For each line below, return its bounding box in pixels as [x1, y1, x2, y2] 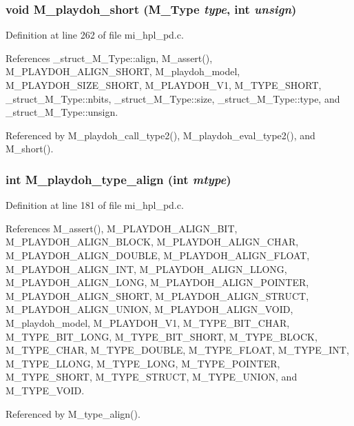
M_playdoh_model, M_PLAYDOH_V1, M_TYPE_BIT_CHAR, [6, 315, 290, 329]
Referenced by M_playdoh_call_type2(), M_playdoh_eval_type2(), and [6, 128, 315, 142]
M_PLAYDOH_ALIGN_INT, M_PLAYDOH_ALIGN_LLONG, [6, 261, 287, 276]
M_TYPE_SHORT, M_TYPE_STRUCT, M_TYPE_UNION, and [6, 369, 298, 384]
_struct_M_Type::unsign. [6, 105, 118, 119]
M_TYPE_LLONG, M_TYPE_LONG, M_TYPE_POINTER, [6, 356, 280, 370]
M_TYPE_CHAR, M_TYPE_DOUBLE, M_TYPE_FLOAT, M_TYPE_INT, [6, 343, 349, 357]
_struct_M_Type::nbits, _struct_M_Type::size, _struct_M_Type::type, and [6, 91, 340, 105]
